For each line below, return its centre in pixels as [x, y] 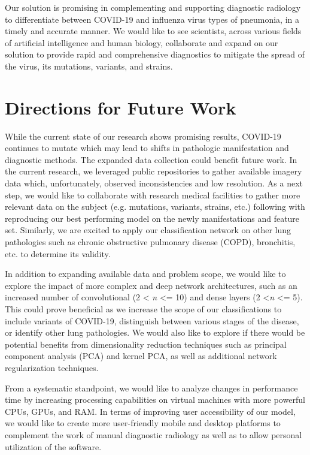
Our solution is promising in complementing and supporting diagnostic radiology [153, 7]
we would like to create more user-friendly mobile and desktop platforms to [143, 423]
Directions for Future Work [121, 107]
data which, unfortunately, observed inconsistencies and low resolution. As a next [154, 183]
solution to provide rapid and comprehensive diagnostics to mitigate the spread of [155, 54]
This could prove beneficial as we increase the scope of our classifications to [143, 309]
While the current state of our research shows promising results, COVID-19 [143, 136]
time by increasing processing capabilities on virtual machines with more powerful [155, 400]
